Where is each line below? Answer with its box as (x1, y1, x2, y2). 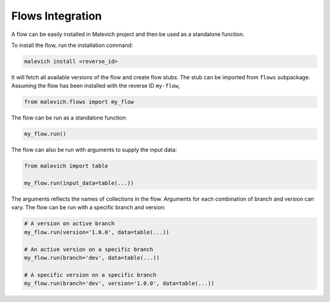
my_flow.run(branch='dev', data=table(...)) (24, 254, 160, 261)
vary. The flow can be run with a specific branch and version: (11, 204, 166, 211)
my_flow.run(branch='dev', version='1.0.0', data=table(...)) (24, 280, 215, 287)
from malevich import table (24, 162, 108, 170)
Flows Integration (11, 9, 102, 23)
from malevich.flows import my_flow (24, 98, 134, 106)
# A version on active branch (24, 220, 115, 227)
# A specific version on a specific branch (24, 271, 157, 278)
